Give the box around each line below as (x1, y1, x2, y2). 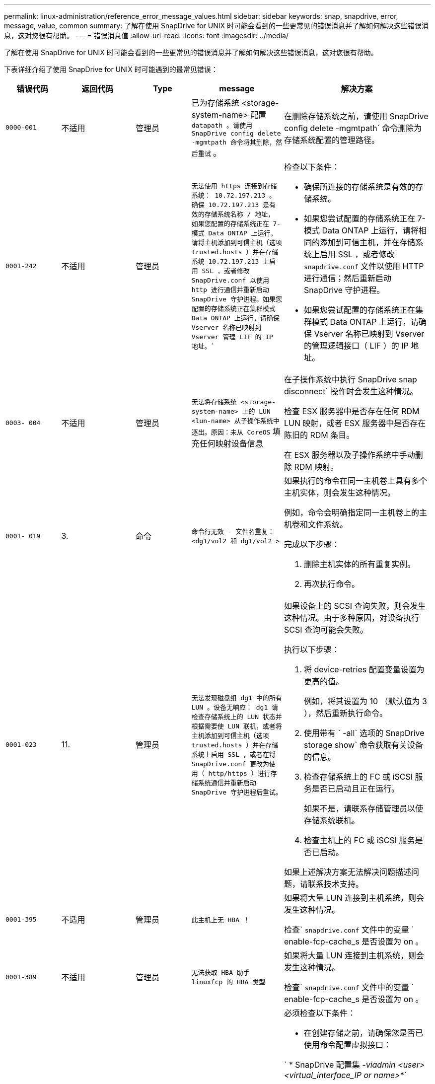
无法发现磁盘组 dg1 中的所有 (191, 694, 282, 702)
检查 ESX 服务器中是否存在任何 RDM (284, 406, 420, 416)
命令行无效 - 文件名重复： (191, 528, 275, 535)
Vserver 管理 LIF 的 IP (191, 333, 273, 341)
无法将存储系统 (191, 398, 237, 406)
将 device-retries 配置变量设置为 (304, 664, 425, 674)
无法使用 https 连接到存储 (191, 182, 277, 190)
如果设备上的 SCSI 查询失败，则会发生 (284, 601, 426, 611)
